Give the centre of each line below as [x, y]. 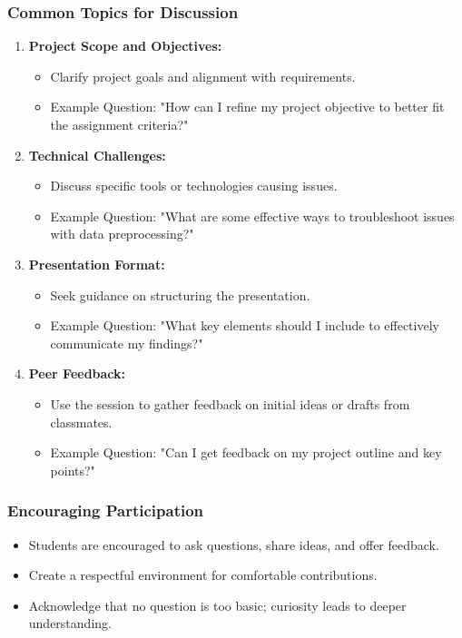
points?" [73, 470]
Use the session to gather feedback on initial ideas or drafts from [230, 403]
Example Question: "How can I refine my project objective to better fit [247, 107]
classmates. [81, 422]
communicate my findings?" [127, 343]
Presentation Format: [97, 264]
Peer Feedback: [77, 373]
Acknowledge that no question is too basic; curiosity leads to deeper [217, 605]
